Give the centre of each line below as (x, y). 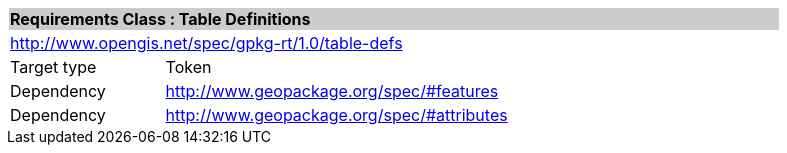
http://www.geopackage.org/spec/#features (332, 91)
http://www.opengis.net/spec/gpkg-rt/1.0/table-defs (206, 43)
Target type (53, 67)
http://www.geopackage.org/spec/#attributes (336, 115)
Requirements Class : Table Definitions (160, 19)
